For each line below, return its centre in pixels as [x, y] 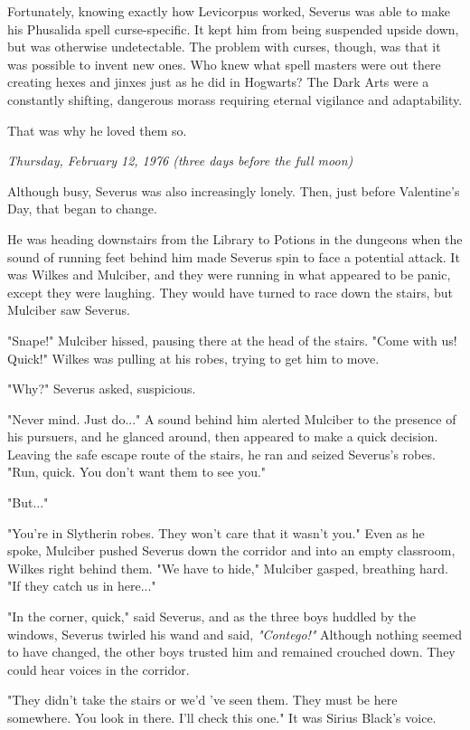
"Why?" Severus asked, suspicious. [102, 389]
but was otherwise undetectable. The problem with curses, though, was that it [224, 47]
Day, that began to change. [82, 209]
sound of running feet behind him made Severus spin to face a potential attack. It [234, 256]
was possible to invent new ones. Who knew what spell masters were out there [224, 64]
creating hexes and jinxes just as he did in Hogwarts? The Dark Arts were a [218, 82]
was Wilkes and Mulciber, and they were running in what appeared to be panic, [229, 275]
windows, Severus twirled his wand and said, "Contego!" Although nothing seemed [235, 634]
